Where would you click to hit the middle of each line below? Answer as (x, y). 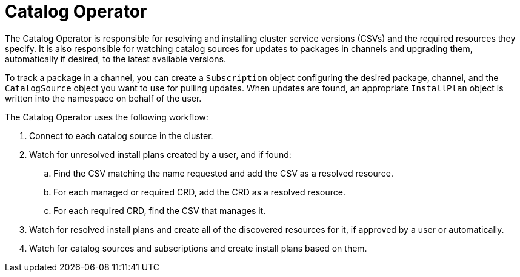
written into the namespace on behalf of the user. (103, 98)
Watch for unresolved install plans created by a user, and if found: (160, 154)
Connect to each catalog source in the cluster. (121, 135)
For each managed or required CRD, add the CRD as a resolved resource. (200, 192)
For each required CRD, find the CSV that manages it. (160, 210)
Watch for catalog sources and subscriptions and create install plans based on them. (198, 248)
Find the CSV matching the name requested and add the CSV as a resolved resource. (223, 173)
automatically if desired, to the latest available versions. (115, 59)
